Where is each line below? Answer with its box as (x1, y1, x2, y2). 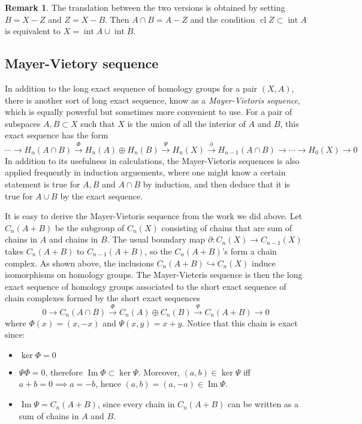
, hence (95, 377, 121, 390)
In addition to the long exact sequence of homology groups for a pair (5, 81, 258, 94)
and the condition (190, 13, 255, 25)
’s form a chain (222, 244, 277, 257)
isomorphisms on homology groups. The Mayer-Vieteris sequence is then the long (5, 268, 303, 281)
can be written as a (228, 398, 299, 410)
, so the (144, 244, 172, 257)
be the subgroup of (55, 221, 125, 234)
